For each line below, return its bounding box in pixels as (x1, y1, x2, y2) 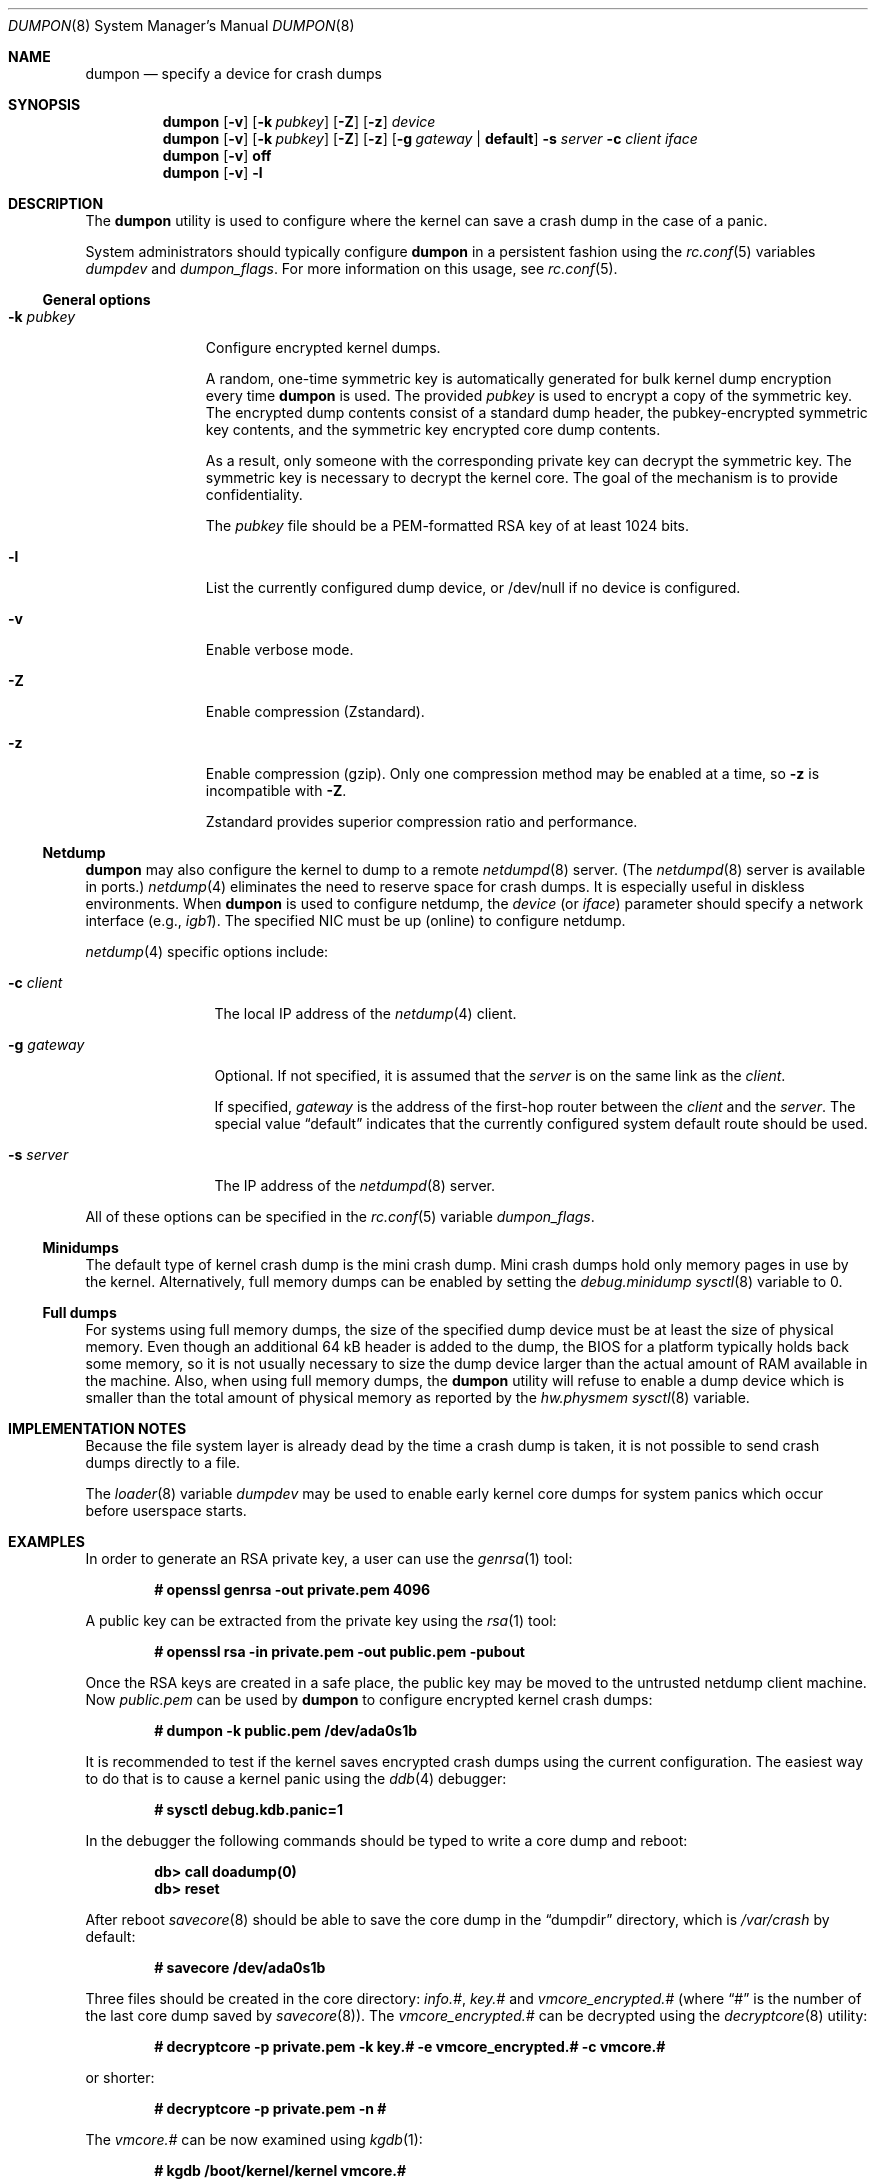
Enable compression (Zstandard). (205, 703, 425, 720)
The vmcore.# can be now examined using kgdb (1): (85, 2131, 423, 2148)
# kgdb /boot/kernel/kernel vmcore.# (154, 2162, 407, 2179)
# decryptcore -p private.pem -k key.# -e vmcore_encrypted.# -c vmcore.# (154, 2038, 666, 2055)
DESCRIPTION (8, 195, 104, 212)
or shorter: (85, 2069, 155, 2086)
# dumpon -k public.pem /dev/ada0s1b (154, 1722, 418, 1739)
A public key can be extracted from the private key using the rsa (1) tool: (85, 1612, 557, 1629)
